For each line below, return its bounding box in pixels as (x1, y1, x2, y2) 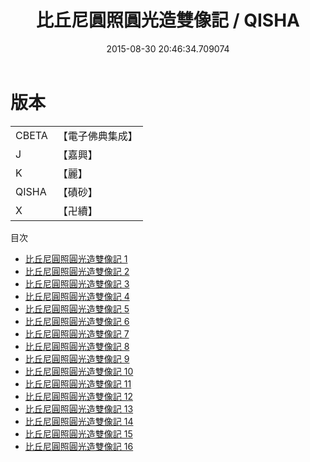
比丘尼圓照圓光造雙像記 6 (24, 315, 130, 327)
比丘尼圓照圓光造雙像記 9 (24, 352, 130, 365)
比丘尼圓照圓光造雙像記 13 (24, 402, 134, 415)
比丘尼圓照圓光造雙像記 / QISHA (36, 9, 300, 32)
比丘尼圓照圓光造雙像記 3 (24, 277, 130, 290)
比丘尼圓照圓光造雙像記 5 (24, 302, 130, 315)
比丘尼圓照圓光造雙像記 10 (24, 365, 134, 377)
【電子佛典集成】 (57, 129, 138, 143)
